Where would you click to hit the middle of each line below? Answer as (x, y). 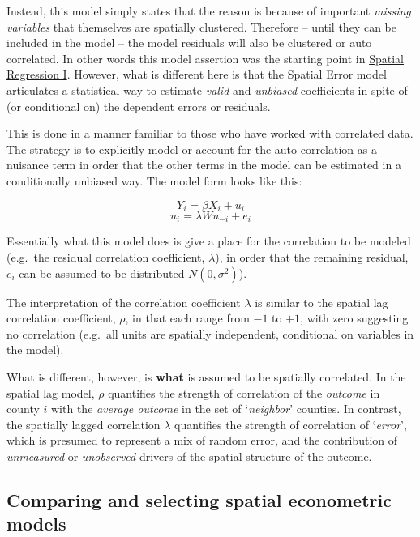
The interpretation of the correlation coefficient (124, 302)
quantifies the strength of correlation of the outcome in (244, 392)
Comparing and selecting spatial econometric (199, 499)
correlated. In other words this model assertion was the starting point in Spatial (205, 58)
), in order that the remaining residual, (312, 257)
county (23, 409)
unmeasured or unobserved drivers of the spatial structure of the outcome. (189, 456)
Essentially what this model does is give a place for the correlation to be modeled (209, 241)
